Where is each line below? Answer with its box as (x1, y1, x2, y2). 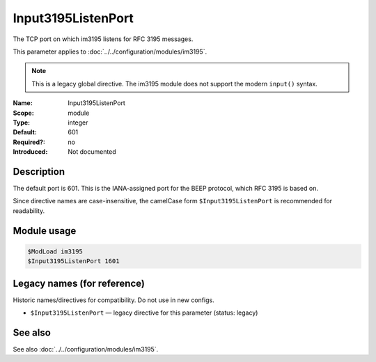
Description (13, 166, 65, 178)
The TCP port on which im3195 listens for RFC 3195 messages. (13, 35, 194, 43)
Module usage (13, 225, 77, 237)
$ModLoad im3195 (27, 247, 84, 255)
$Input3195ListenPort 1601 (27, 258, 120, 265)
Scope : (13, 109, 34, 117)
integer (68, 118, 88, 127)
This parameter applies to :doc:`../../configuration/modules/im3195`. (13, 47, 207, 56)
